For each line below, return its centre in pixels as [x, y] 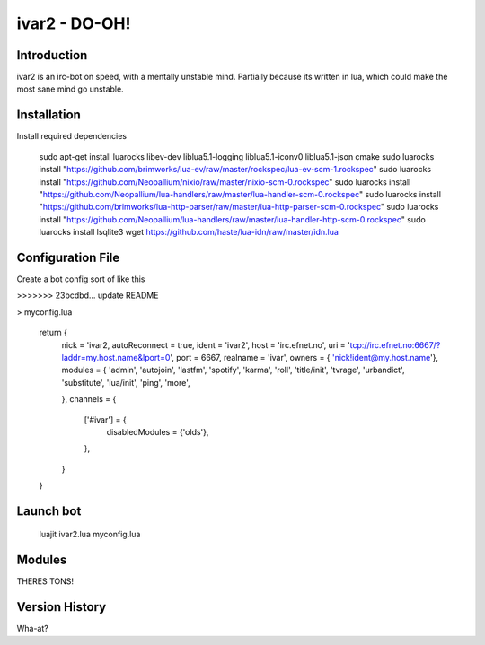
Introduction [52, 55]
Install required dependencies [72, 136]
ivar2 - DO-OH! [74, 23]
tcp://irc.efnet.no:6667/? [395, 344]
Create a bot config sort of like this [81, 279]
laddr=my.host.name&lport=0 [116, 357]
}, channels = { [89, 399]
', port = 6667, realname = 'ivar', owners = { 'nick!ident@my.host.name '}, [304, 357]
